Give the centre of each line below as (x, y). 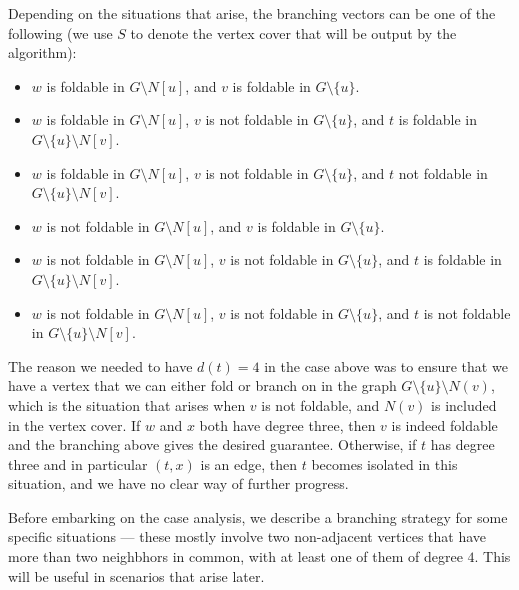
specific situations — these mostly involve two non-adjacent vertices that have (247, 536)
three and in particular (78, 463)
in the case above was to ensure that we (386, 365)
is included (464, 404)
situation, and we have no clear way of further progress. (178, 483)
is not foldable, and (320, 404)
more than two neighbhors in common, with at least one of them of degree (235, 556)
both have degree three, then (287, 424)
